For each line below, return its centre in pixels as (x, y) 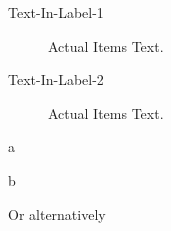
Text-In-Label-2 (56, 79)
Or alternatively (57, 213)
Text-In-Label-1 (56, 12)
